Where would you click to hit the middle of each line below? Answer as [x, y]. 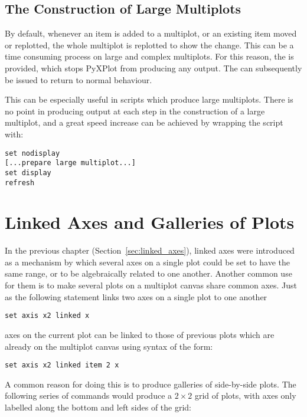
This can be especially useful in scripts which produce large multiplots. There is [149, 99]
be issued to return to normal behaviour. [79, 79]
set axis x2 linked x [47, 316]
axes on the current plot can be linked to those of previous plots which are [140, 334]
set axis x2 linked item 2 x [62, 365]
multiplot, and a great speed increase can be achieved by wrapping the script [144, 122]
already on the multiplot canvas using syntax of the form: [109, 346]
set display [28, 173]
